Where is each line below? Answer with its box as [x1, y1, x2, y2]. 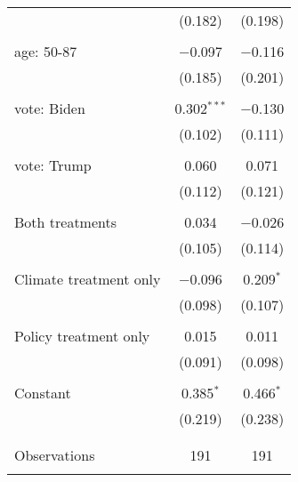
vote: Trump [14, 155, 92, 175]
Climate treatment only [14, 269, 161, 289]
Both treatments [14, 212, 117, 232]
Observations [14, 445, 95, 465]
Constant [14, 382, 71, 403]
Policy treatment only [14, 325, 150, 346]
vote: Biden [14, 98, 85, 118]
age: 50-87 [14, 41, 77, 61]
